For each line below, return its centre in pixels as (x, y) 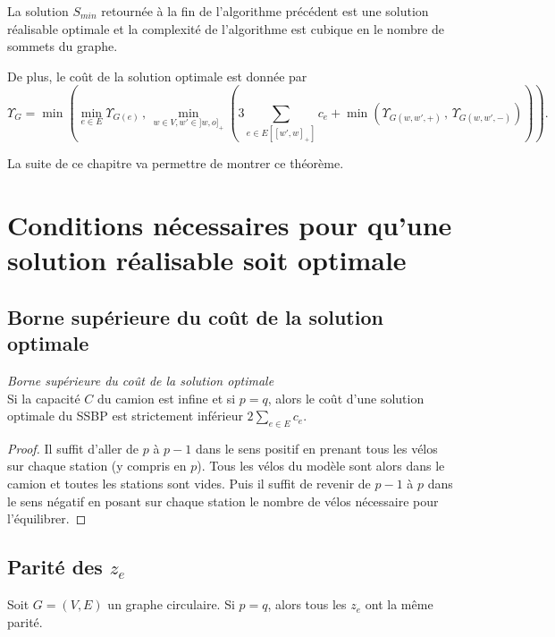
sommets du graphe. (63, 46)
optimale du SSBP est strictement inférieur (125, 416)
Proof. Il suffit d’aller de (73, 448)
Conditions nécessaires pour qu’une (230, 224)
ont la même (399, 604)
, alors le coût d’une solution (346, 398)
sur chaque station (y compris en (97, 466)
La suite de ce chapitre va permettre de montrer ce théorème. (176, 163)
